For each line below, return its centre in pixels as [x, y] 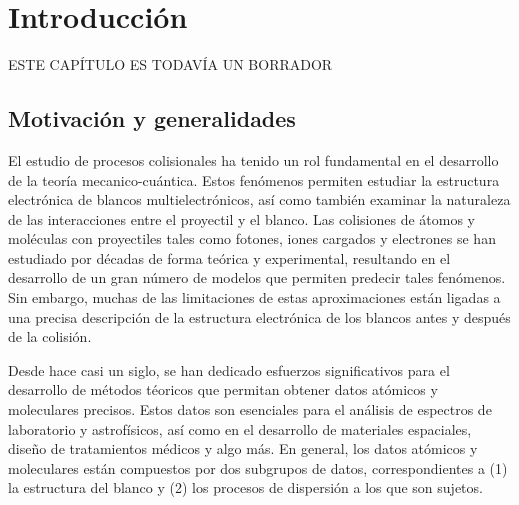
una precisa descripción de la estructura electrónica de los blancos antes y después [259, 316]
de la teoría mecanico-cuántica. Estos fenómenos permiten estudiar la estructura [254, 179]
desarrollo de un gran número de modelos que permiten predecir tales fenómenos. [257, 277]
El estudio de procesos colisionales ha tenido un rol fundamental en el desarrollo [253, 159]
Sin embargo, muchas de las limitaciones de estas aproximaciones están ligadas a [254, 297]
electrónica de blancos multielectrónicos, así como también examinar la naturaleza [259, 199]
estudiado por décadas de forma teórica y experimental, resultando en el [229, 257]
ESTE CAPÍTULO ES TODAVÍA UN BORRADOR [170, 64]
